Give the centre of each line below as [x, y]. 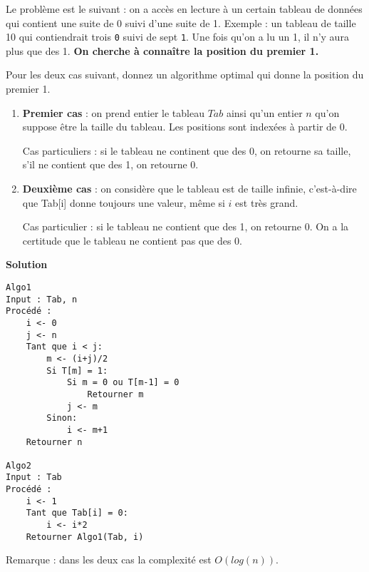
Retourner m [115, 394]
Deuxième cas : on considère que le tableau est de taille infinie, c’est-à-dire [189, 188]
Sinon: [62, 418]
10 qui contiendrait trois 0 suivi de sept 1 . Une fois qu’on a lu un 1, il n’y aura [177, 37]
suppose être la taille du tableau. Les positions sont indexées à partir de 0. [185, 127]
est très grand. [267, 202]
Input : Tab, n [42, 299]
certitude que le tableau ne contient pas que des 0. [132, 240]
